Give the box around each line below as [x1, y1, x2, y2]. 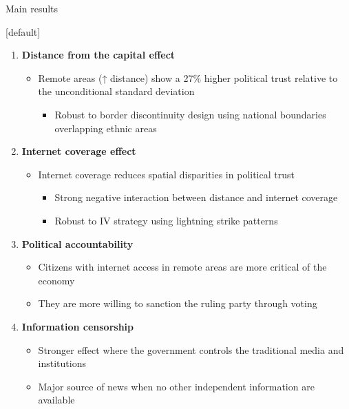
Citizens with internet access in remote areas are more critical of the [38, 260, 327, 274]
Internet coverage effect [21, 144, 136, 158]
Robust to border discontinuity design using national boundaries [54, 107, 326, 121]
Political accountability [21, 236, 134, 251]
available [38, 392, 75, 407]
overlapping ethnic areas [54, 120, 157, 135]
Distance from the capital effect [21, 48, 176, 62]
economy [38, 273, 75, 287]
